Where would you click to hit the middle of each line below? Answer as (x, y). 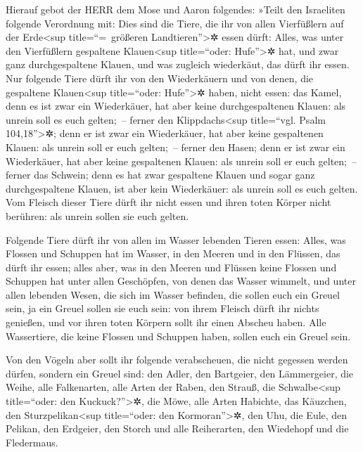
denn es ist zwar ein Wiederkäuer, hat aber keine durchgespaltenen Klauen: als (176, 106)
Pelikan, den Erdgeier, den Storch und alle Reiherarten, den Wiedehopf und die (177, 428)
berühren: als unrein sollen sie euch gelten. (97, 215)
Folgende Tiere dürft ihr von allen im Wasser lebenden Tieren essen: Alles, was (176, 239)
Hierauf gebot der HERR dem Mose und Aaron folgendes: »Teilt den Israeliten (176, 9)
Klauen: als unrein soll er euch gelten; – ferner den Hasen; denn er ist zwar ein (176, 147)
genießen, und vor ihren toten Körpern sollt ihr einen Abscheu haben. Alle (166, 322)
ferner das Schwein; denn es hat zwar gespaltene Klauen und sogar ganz (160, 175)
